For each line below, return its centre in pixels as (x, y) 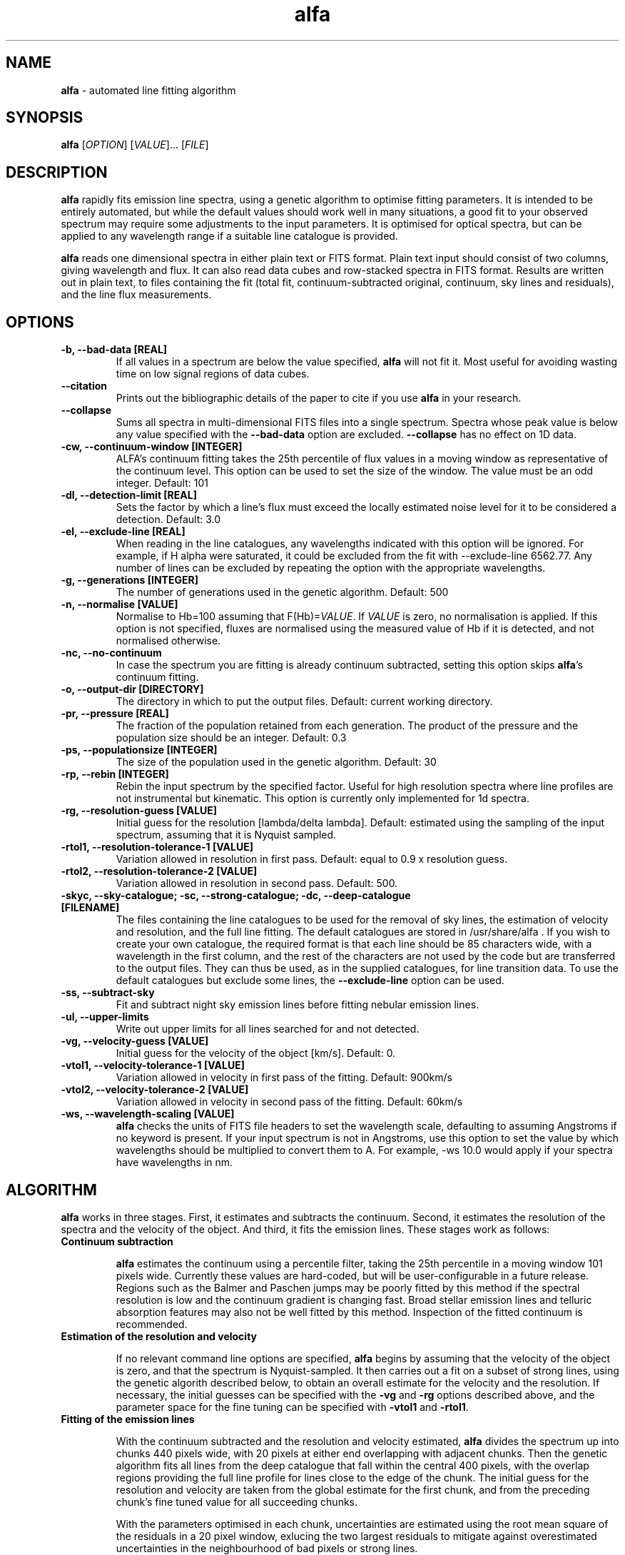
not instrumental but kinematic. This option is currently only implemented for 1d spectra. (322, 799)
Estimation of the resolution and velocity (159, 1336)
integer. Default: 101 (162, 483)
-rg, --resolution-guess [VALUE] (139, 811)
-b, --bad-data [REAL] (114, 350)
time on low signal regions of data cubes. (213, 374)
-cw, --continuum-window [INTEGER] (152, 447)
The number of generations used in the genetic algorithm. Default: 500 (282, 592)
